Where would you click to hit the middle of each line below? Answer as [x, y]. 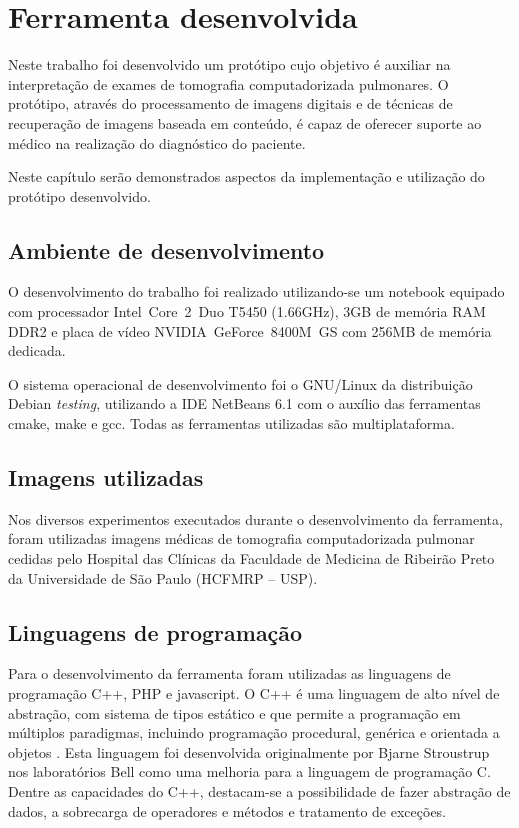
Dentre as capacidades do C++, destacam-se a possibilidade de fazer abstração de [259, 790]
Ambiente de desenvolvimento [166, 249]
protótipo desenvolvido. [79, 195]
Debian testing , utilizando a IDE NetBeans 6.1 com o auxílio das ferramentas [244, 403]
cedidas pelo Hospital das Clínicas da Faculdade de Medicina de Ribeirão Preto [251, 558]
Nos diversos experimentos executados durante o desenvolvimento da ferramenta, [255, 518]
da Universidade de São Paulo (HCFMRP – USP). [163, 577]
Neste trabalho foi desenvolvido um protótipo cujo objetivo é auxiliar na [229, 64]
